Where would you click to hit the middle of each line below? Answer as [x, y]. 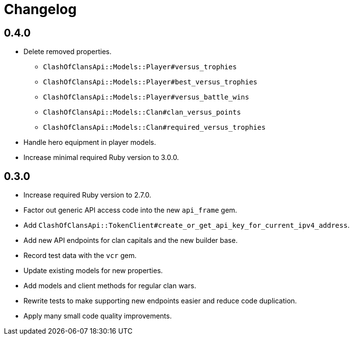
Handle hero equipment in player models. [90, 142]
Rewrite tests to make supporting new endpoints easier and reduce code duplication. [160, 301]
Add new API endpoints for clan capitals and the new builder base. [131, 240]
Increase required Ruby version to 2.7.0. [88, 195]
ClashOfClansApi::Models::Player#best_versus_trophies [150, 82]
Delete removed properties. [67, 52]
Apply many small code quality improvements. [98, 316]
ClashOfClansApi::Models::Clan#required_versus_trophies [154, 128]
